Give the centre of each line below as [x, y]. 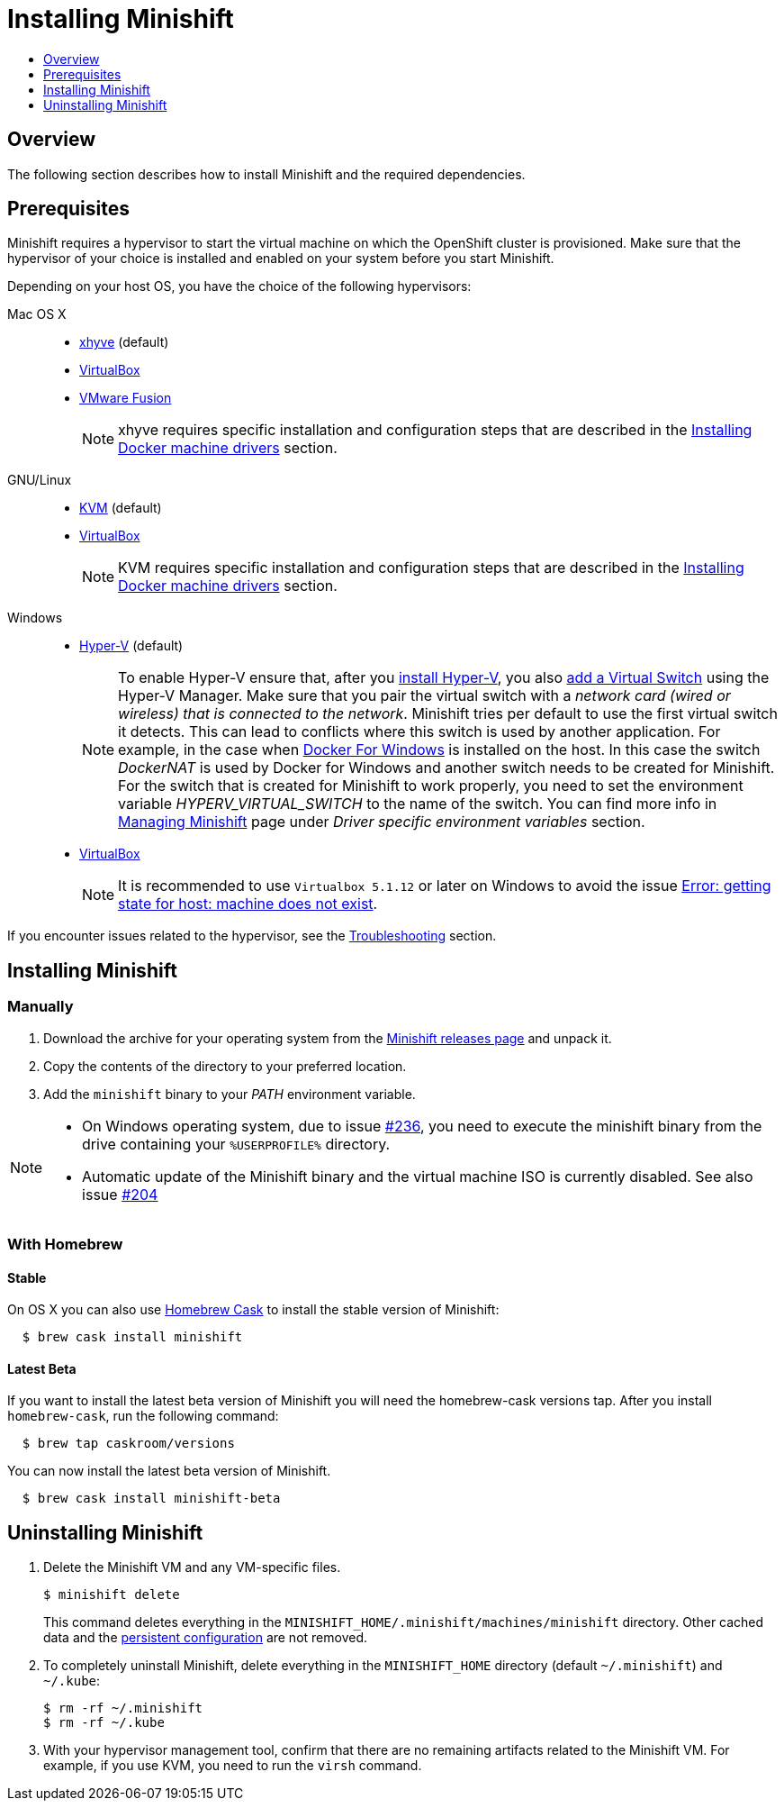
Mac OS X [37, 314]
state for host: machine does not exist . [248, 904]
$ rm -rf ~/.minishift [123, 1708]
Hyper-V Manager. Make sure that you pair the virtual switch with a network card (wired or [424, 696]
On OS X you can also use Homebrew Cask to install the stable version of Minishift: [253, 1310]
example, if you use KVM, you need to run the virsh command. [233, 1766]
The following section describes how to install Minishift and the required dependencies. [266, 174]
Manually [41, 1007]
